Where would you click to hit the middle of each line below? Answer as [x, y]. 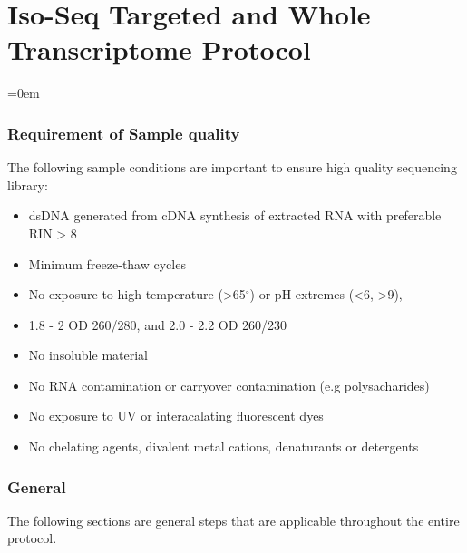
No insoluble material [88, 355]
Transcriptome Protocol [159, 49]
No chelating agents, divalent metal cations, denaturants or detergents [224, 446]
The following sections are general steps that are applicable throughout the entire [233, 520]
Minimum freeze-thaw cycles [107, 263]
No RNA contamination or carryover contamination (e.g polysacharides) [229, 385]
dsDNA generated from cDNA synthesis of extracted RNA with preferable [235, 215]
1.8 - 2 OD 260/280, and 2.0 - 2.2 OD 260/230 [158, 324]
